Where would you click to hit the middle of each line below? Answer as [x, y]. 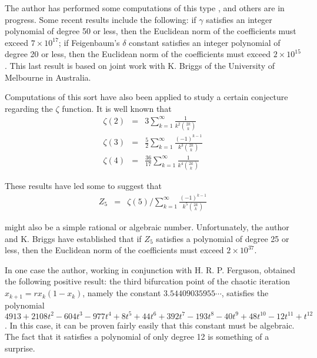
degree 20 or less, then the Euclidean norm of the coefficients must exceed [138, 54]
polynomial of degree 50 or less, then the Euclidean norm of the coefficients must [151, 31]
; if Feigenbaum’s [89, 42]
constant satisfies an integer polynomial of [205, 42]
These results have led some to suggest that [83, 186]
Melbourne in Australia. [48, 77]
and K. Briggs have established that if [73, 238]
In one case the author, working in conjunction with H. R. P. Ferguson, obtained [150, 269]
